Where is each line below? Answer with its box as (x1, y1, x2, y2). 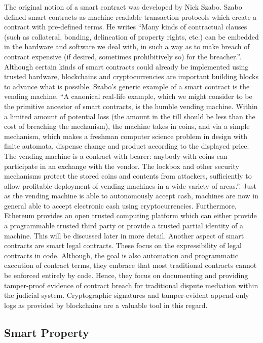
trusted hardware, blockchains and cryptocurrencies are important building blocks (4, 71, 258, 82)
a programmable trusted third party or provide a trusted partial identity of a (4, 220, 243, 231)
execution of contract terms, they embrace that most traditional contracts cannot (4, 260, 257, 270)
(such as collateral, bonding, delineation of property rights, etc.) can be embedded (4, 31, 259, 42)
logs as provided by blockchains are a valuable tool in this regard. (4, 299, 208, 310)
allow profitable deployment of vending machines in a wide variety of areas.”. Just (4, 180, 256, 191)
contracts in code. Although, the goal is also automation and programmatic (4, 250, 238, 260)
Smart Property (4, 324, 89, 340)
